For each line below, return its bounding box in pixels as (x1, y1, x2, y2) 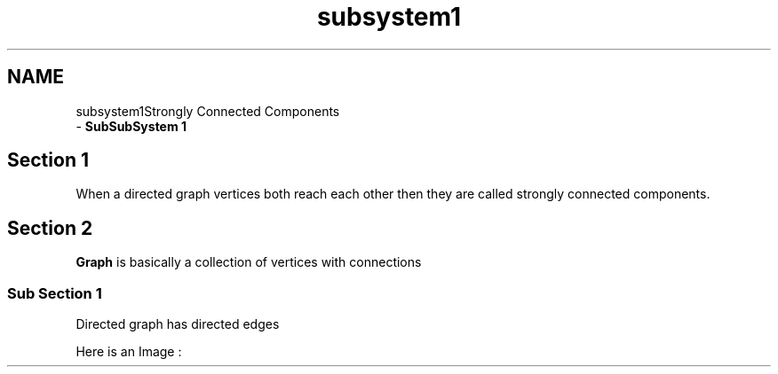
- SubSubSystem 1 (75, 118, 187, 134)
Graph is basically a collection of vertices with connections (75, 254, 422, 270)
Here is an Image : (75, 344, 182, 360)
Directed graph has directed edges (75, 316, 280, 332)
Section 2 (7, 216, 93, 239)
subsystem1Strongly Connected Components (75, 103, 340, 119)
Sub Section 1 (7, 284, 102, 302)
